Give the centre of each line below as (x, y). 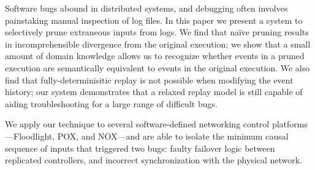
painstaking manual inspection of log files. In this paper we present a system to (154, 20)
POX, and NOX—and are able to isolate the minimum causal (173, 136)
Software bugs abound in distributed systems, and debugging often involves (146, 8)
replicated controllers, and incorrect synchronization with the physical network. (154, 160)
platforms (290, 124)
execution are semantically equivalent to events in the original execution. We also (157, 67)
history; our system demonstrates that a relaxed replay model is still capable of (154, 92)
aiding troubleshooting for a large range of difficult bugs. (111, 103)
